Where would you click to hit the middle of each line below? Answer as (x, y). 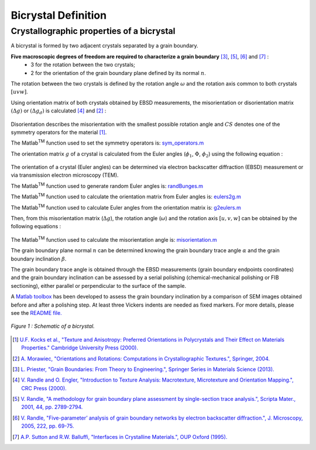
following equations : (36, 226)
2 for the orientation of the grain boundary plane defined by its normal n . (118, 73)
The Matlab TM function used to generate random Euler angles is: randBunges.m (107, 186)
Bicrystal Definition (59, 15)
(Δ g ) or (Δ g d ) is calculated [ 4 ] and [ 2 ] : (59, 111)
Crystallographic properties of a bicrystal (93, 31)
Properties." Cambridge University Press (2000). (80, 348)
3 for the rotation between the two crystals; (83, 65)
